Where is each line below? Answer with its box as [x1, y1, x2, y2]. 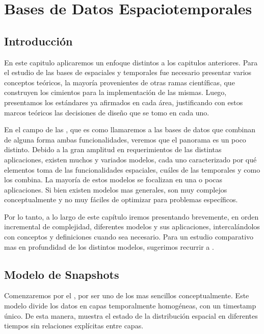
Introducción [4, 33, 73, 49]
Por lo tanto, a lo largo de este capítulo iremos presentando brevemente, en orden [4, 211, 259, 222]
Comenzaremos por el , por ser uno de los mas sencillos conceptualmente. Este [4, 290, 249, 301]
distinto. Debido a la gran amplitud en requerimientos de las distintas [4, 144, 222, 155]
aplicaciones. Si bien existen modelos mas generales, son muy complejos [4, 184, 227, 195]
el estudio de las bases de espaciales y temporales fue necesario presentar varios [4, 67, 252, 78]
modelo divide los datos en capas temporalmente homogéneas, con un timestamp [4, 300, 256, 311]
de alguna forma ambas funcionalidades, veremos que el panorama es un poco [4, 134, 246, 145]
